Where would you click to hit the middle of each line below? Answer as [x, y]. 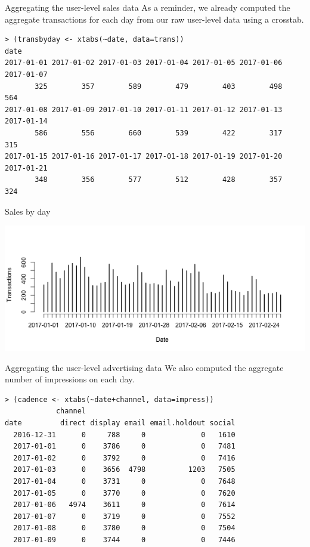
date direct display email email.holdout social [120, 423]
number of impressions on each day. [70, 379]
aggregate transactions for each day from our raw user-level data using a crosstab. [154, 19]
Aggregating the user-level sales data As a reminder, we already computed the [148, 7]
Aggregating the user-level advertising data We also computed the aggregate [144, 367]
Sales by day [28, 211]
